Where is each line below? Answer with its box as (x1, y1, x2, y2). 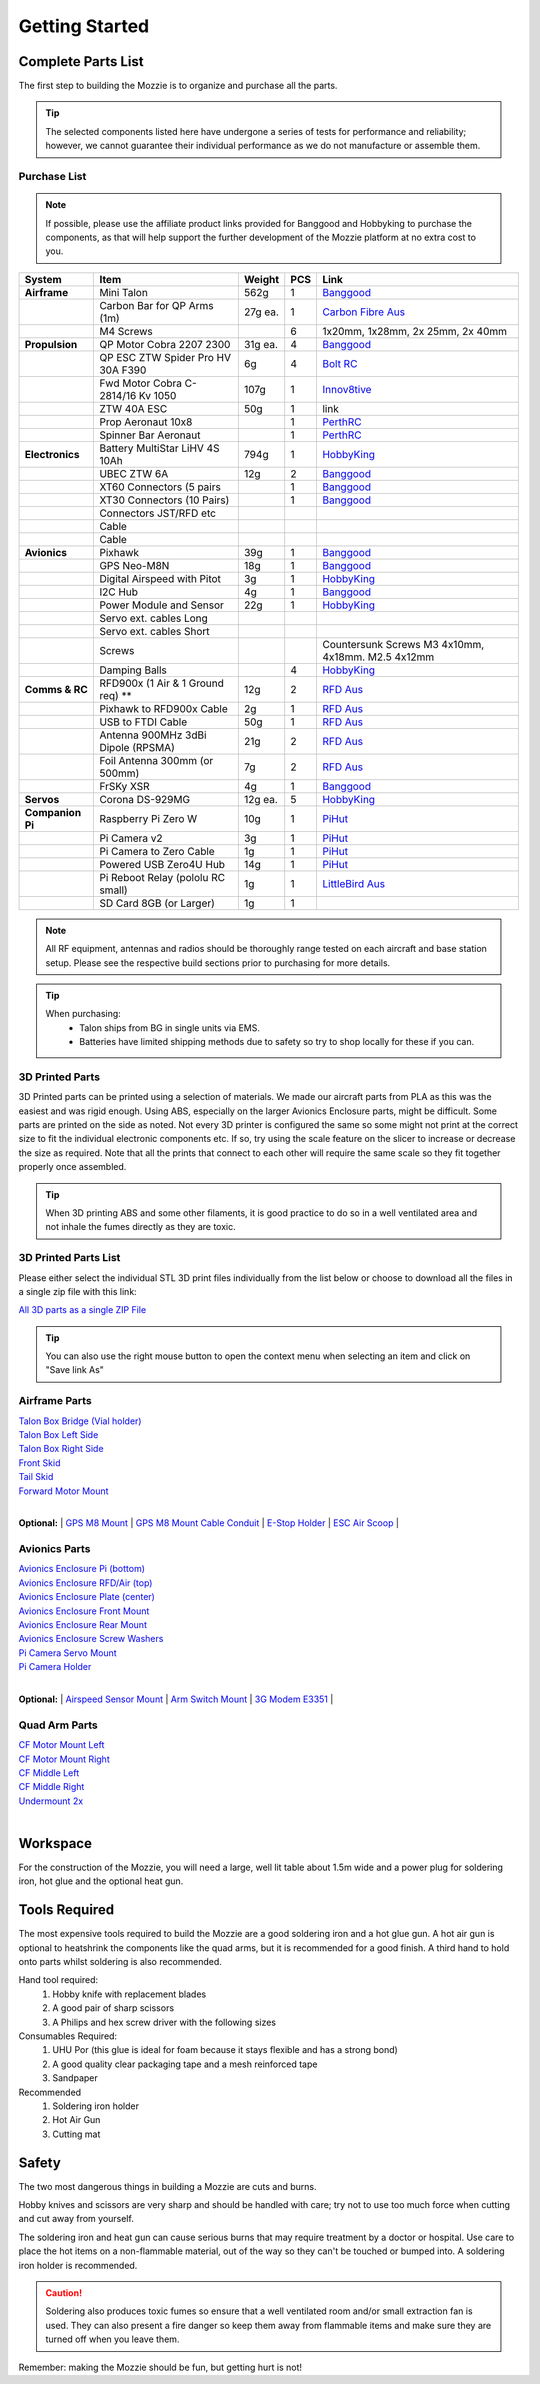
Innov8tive (321, 382, 372, 396)
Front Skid (18, 1456, 61, 1469)
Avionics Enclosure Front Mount (18, 1605, 150, 1617)
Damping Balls (99, 663, 167, 677)
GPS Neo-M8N (99, 558, 170, 572)
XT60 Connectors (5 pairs (99, 480, 222, 494)
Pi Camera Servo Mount (18, 1646, 117, 1659)
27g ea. (243, 305, 280, 319)
